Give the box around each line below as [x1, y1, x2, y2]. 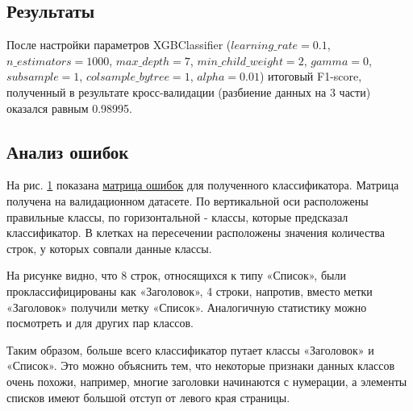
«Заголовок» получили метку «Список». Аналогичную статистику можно [6, 298, 367, 315]
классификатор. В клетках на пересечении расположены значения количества [6, 224, 385, 241]
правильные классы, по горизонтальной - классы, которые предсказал [6, 208, 348, 225]
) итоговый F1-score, [259, 68, 362, 85]
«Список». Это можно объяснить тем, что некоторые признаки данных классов [6, 357, 395, 374]
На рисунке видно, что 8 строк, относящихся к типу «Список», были [6, 267, 346, 284]
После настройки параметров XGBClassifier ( [6, 36, 232, 53]
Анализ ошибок [6, 139, 129, 164]
